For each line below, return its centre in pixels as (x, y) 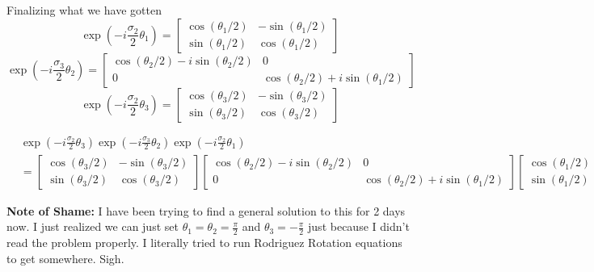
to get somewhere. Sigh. (65, 258)
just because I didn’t (359, 226)
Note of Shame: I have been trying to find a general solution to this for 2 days (206, 210)
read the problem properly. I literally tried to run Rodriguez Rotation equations (204, 243)
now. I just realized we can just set (93, 226)
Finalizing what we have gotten (84, 10)
